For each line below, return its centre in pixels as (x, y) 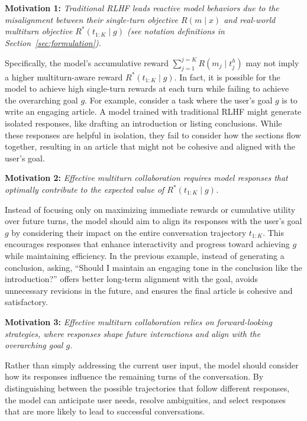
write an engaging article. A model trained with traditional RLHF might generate (153, 111)
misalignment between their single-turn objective (92, 19)
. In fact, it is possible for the (227, 77)
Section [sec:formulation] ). (53, 42)
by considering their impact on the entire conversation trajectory (129, 232)
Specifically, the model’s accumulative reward (87, 62)
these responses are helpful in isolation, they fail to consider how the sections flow (153, 135)
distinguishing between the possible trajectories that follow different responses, (147, 388)
